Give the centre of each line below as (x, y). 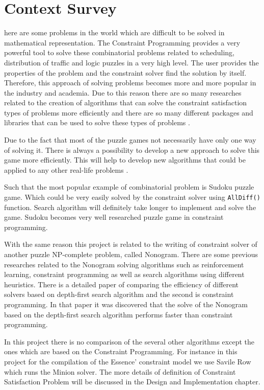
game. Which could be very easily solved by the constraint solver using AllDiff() (132, 197)
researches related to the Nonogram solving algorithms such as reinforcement (124, 264)
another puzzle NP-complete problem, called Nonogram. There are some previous (131, 254)
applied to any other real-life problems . (66, 169)
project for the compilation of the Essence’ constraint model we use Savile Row (128, 361)
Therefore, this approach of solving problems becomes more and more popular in (130, 83)
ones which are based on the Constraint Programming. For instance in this (121, 351)
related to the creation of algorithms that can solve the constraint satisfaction (126, 102)
